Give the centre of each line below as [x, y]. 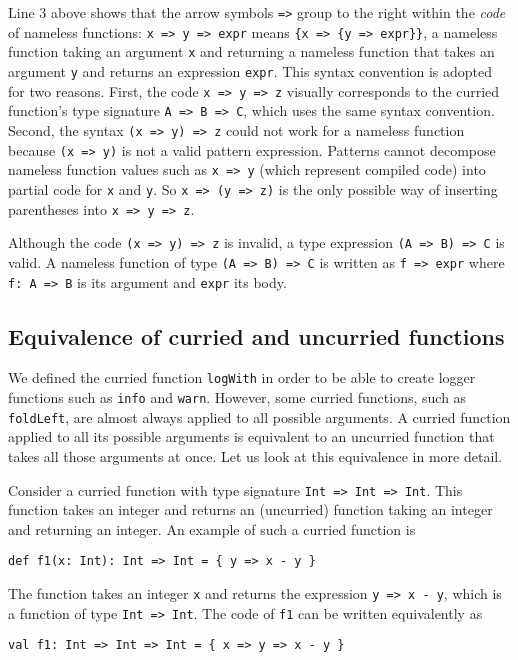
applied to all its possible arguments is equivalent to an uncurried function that [251, 436]
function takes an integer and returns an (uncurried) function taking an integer [250, 509]
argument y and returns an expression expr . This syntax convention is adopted [250, 70]
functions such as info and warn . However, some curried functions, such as [237, 397]
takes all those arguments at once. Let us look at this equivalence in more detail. [255, 455]
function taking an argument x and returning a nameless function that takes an [251, 51]
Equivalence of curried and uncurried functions [256, 335]
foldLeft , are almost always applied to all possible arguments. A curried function [259, 416]
